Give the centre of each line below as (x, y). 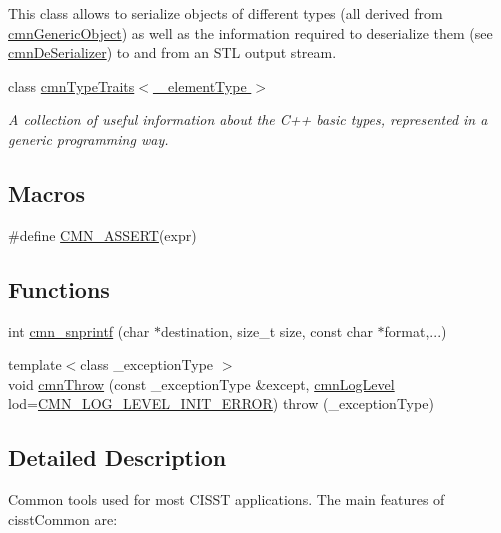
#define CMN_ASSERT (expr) (102, 234)
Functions (59, 288)
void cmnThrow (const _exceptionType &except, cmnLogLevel (201, 383)
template (35, 364)
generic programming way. (88, 138)
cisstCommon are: (63, 518)
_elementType (202, 85)
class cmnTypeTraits (71, 85)
